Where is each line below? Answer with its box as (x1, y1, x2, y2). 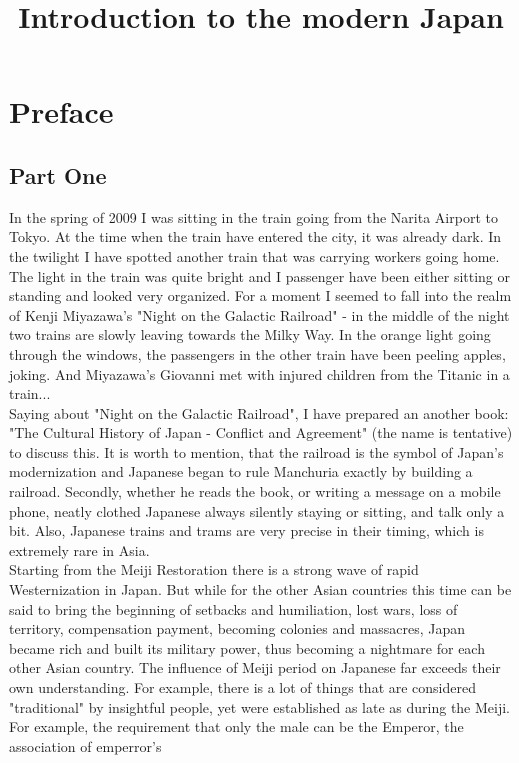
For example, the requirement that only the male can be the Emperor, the (9, 716, 464, 737)
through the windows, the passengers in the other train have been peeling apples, (9, 343, 506, 364)
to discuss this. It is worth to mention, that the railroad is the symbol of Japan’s (9, 441, 504, 462)
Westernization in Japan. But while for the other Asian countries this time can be (9, 579, 512, 600)
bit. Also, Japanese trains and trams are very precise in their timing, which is (9, 520, 484, 541)
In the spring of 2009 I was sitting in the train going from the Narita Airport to (9, 206, 498, 227)
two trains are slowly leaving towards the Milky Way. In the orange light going (9, 324, 491, 345)
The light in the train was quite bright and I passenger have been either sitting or (9, 265, 511, 286)
